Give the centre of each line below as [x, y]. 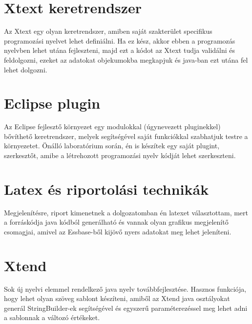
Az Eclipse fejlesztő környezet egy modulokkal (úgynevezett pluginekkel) [112, 127]
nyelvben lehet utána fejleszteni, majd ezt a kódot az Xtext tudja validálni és [120, 50]
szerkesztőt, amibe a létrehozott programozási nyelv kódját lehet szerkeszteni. [120, 155]
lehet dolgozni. [26, 69]
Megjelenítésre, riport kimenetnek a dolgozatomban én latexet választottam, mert [126, 212]
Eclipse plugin [52, 103]
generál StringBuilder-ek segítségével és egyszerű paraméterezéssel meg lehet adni [126, 308]
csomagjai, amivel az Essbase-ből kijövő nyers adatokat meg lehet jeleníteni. [118, 231]
